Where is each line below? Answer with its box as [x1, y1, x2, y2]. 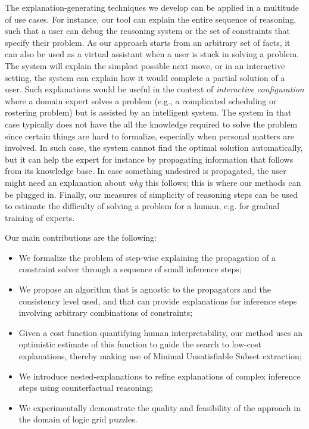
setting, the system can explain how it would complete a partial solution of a [5, 71, 285, 83]
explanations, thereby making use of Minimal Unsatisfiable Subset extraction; [18, 350, 302, 362]
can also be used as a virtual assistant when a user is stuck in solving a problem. [5, 48, 299, 60]
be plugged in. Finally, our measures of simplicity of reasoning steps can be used [5, 188, 298, 200]
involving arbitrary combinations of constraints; [18, 306, 193, 319]
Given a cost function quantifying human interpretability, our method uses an [18, 326, 302, 338]
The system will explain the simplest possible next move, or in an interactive [5, 59, 285, 71]
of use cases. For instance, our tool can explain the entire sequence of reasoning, [5, 13, 296, 25]
